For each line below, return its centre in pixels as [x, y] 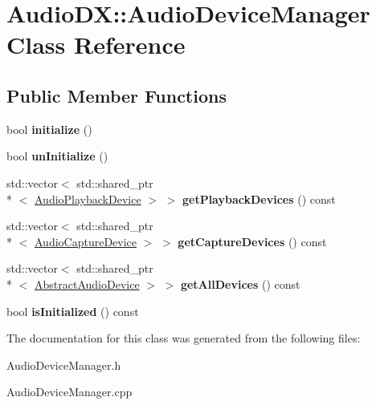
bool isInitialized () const [73, 311]
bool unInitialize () [57, 156]
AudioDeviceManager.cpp [69, 392]
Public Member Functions [116, 95]
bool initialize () [49, 129]
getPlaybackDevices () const [259, 198]
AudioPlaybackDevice [88, 198]
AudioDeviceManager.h [64, 364]
